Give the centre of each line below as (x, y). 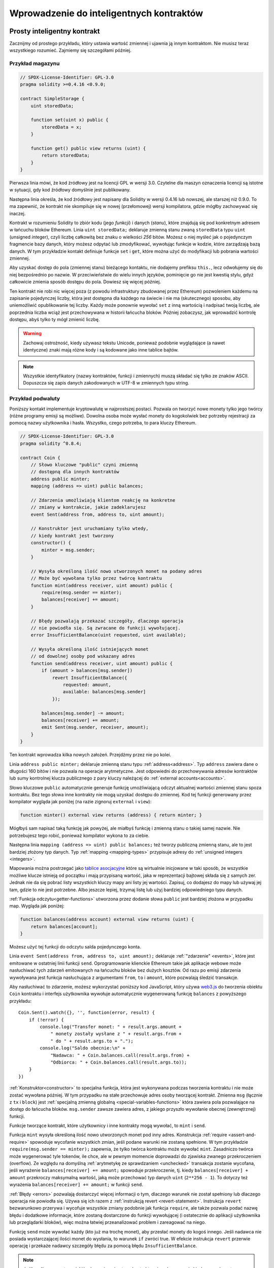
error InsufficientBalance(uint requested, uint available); (108, 635)
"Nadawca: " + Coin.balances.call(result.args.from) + (120, 1055)
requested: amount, (87, 685)
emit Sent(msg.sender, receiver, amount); (95, 727)
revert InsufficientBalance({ (90, 678)
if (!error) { (46, 1020)
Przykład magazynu (35, 63)
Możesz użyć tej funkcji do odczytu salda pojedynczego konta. (75, 947)
